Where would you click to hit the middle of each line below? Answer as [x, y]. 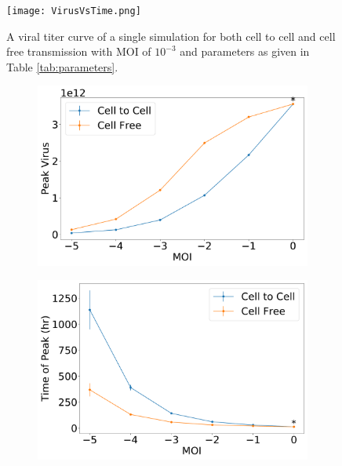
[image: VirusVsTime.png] [74, 11]
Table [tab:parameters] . [62, 66]
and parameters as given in [245, 51]
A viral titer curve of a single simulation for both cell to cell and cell [171, 36]
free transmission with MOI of [79, 51]
